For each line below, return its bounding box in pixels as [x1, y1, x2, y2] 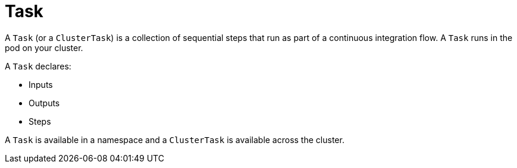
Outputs [29, 97, 60, 108]
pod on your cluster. [5, 42, 83, 53]
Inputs [29, 79, 53, 90]
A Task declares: [5, 61, 71, 71]
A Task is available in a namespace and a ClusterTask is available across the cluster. [5, 134, 344, 145]
